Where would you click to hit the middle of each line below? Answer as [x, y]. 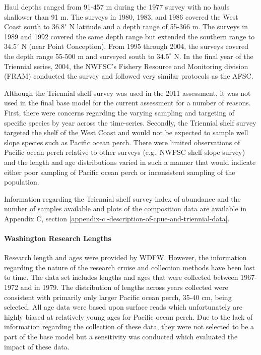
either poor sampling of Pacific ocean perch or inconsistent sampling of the [120, 172]
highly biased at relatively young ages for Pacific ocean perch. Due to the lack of [128, 316]
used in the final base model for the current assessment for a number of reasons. [127, 103]
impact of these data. [37, 346]
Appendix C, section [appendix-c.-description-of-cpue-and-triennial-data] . [117, 218]
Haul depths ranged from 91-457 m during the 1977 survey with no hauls [117, 7]
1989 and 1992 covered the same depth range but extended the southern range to [129, 36]
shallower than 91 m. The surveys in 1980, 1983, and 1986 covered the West [121, 16]
